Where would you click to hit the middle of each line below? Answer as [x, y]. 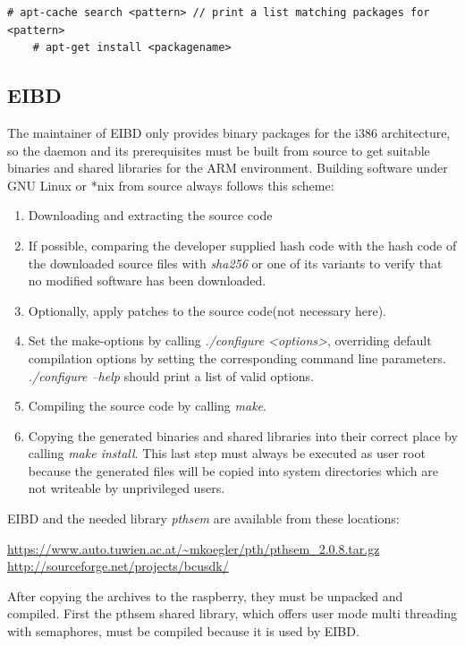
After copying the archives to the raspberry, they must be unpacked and [205, 595]
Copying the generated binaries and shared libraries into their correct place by [243, 435]
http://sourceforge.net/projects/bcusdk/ [118, 566]
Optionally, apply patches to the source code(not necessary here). [207, 310]
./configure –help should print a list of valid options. [171, 375]
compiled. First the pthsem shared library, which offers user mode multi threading [232, 613]
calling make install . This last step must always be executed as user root [227, 453]
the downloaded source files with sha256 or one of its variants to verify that [235, 263]
